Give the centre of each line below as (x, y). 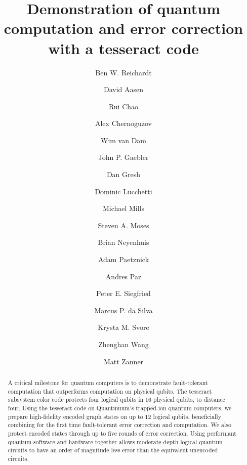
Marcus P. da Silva (124, 310)
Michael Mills (124, 208)
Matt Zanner (124, 361)
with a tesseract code (124, 48)
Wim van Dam (124, 140)
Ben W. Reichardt (124, 72)
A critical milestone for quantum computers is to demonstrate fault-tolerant (108, 382)
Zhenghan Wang (124, 344)
